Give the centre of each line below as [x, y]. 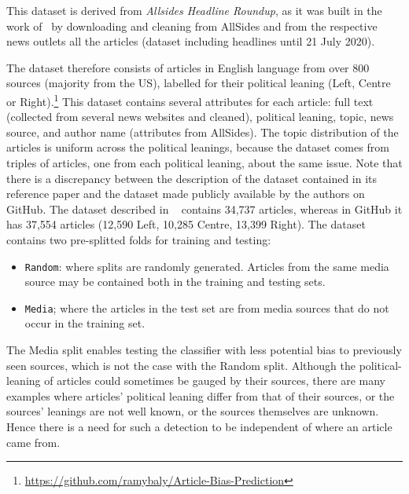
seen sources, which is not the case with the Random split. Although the [181, 365]
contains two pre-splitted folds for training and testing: [139, 239]
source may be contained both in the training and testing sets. [175, 282]
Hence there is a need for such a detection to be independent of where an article [199, 427]
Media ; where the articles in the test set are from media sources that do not [207, 307]
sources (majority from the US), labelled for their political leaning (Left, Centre [199, 83]
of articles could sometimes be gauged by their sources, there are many [215, 381]
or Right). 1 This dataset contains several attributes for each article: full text [190, 100]
